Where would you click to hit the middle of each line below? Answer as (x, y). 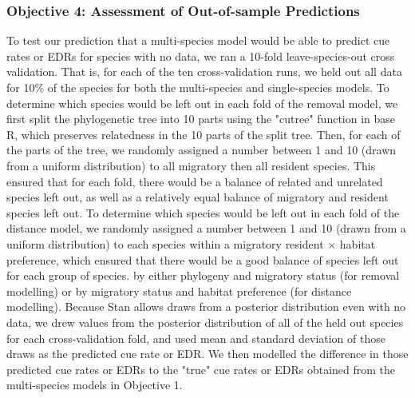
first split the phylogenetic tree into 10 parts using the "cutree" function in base (201, 119)
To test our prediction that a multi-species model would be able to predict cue (198, 40)
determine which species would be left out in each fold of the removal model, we (202, 103)
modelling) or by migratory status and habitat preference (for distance (179, 291)
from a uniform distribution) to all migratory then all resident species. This (191, 165)
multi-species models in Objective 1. (95, 385)
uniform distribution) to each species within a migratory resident (165, 243)
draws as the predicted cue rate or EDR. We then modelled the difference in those (207, 354)
